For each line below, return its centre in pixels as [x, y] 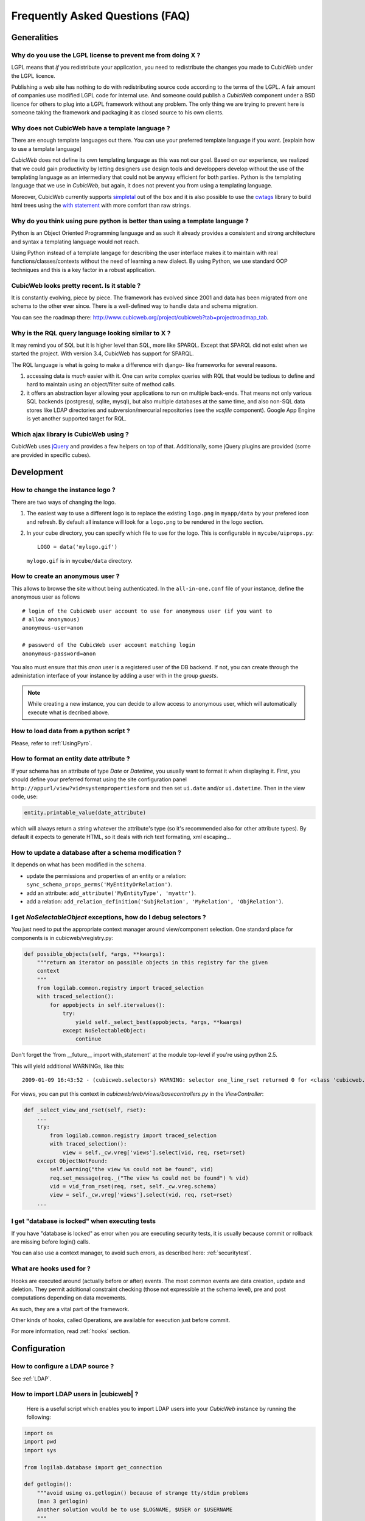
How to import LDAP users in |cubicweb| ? [75, 1394]
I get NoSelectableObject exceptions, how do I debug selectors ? [109, 917]
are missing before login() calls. [51, 1242]
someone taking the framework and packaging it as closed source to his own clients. [117, 113]
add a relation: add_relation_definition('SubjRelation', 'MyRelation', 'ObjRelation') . [155, 902]
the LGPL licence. [33, 75]
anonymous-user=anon [53, 628]
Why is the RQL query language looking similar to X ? [91, 333]
